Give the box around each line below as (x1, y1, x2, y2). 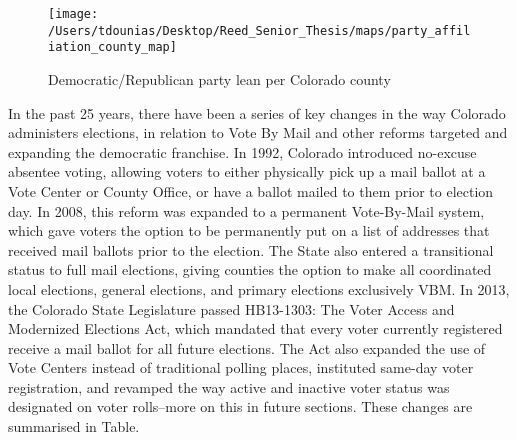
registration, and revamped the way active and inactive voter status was (8, 376, 450, 397)
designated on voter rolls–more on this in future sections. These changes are (8, 396, 473, 417)
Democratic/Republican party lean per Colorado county (48, 68, 391, 89)
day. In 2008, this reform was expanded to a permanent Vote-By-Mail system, (8, 200, 485, 221)
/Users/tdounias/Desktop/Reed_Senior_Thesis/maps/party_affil (48, 23, 471, 38)
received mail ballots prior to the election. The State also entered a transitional (8, 239, 494, 260)
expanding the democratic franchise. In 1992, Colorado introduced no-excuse (8, 141, 477, 162)
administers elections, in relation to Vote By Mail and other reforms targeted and (8, 122, 508, 143)
